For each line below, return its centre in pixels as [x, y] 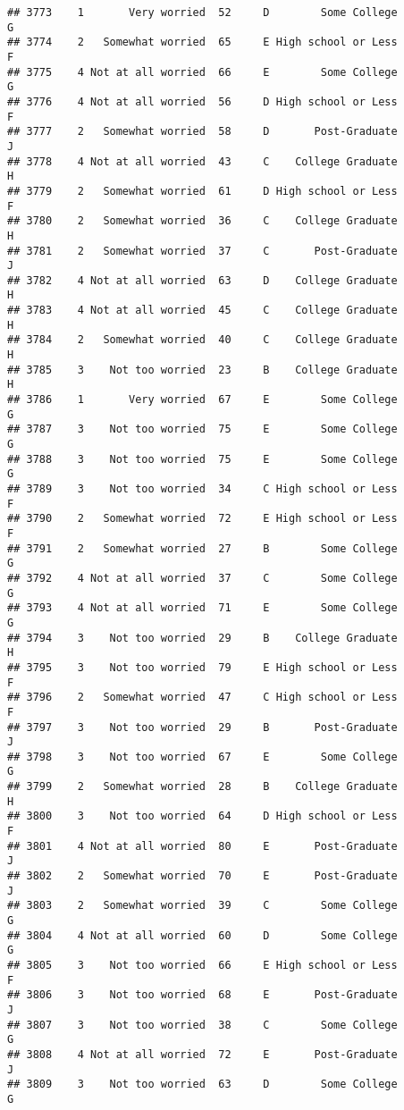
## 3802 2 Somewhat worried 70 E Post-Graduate [202, 876]
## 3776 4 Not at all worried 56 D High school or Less [202, 101]
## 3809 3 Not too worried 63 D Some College [202, 1085]
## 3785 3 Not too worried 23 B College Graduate [202, 370]
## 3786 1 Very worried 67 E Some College [202, 400]
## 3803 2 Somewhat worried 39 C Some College [202, 906]
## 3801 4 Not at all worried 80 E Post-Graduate [202, 846]
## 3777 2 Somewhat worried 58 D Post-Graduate [202, 132]
